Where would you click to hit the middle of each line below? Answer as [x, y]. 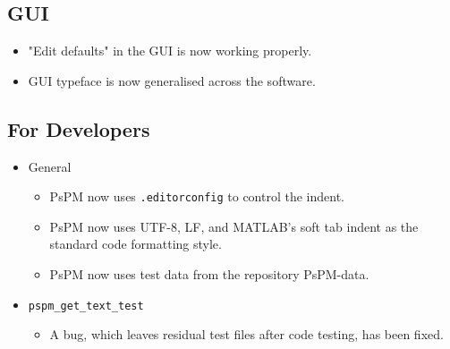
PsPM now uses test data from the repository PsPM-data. [209, 274]
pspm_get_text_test [86, 306]
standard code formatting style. [136, 244]
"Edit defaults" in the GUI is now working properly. [170, 51]
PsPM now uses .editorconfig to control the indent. [197, 196]
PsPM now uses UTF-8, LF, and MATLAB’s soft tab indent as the [234, 226]
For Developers [79, 128]
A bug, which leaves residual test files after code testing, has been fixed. [246, 334]
